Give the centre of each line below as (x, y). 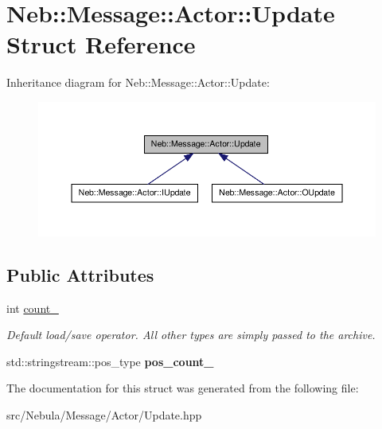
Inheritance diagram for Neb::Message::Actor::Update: (138, 82)
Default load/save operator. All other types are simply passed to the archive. (191, 335)
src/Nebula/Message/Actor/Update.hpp (104, 415)
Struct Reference (101, 44)
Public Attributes (80, 274)
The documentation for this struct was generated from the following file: (183, 388)
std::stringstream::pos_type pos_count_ (110, 361)
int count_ (33, 308)
